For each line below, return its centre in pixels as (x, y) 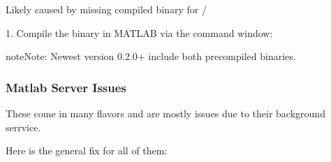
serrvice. (23, 127)
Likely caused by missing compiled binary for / (106, 9)
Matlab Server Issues (66, 87)
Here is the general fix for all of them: (87, 150)
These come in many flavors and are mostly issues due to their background (165, 113)
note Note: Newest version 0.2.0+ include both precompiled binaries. (151, 56)
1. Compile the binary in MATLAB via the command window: (139, 32)
